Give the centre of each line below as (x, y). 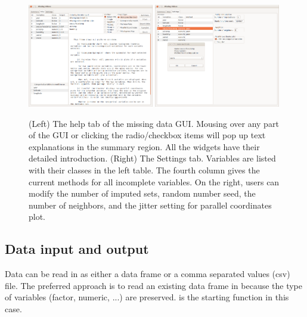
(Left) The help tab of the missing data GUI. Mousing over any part (154, 123)
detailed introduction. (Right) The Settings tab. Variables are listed (152, 158)
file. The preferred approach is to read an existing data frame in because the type (154, 285)
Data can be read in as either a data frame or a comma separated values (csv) (148, 274)
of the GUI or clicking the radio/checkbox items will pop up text (147, 135)
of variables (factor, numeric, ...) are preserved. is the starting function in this (147, 297)
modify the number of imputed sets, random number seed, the (142, 193)
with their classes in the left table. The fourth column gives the (144, 170)
